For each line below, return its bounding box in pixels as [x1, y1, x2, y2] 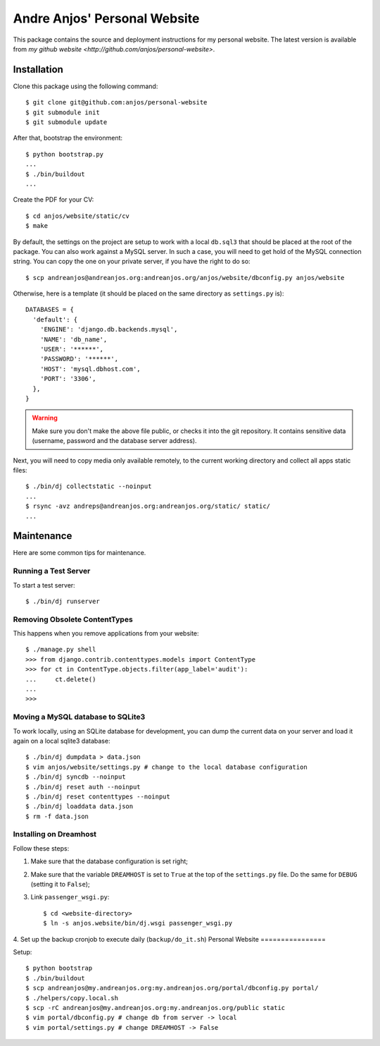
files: [13, 466, 27, 474]
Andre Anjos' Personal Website [13, 11, 200, 26]
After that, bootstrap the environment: [13, 134, 123, 142]
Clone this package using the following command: [13, 82, 158, 90]
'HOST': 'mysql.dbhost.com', [39, 365, 141, 373]
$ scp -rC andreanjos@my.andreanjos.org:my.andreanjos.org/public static [25, 1004, 286, 1011]
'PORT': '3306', [39, 375, 96, 383]
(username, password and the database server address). [32, 437, 197, 445]
